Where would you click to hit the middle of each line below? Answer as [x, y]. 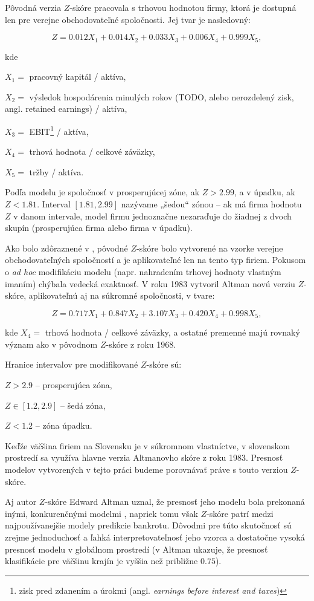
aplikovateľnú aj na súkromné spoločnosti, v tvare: [122, 295]
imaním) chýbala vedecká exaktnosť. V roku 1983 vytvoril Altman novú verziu [150, 283]
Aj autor [21, 502]
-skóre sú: [164, 364]
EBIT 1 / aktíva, [59, 130]
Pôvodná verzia [33, 7]
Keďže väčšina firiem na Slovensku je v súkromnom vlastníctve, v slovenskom [148, 445]
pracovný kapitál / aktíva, [78, 76]
